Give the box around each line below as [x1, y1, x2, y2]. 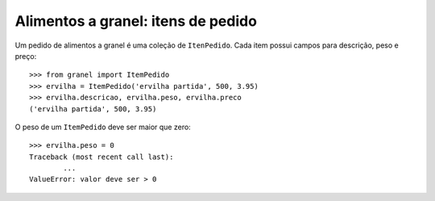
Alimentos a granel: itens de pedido [14, 12, 258, 30]
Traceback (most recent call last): [29, 152, 174, 161]
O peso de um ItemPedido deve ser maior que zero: [14, 122, 191, 132]
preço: [14, 51, 37, 61]
